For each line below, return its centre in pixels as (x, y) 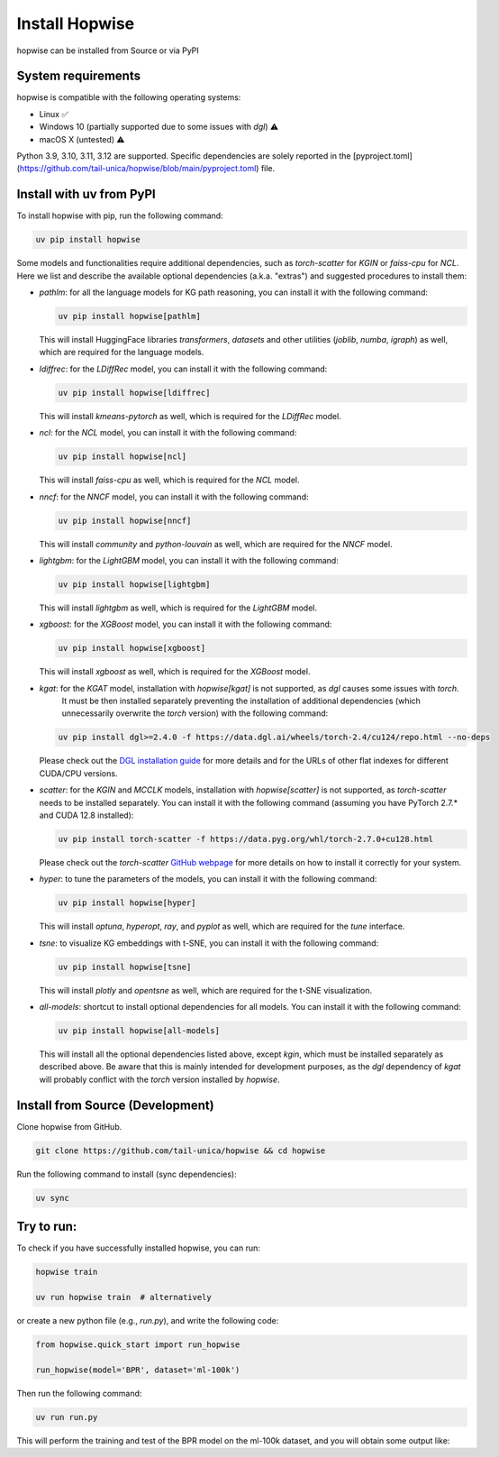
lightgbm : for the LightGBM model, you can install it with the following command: (189, 560)
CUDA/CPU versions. (78, 773)
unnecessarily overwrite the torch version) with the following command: (195, 713)
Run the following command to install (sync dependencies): (127, 1174)
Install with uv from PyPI (86, 194)
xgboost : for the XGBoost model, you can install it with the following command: (186, 624)
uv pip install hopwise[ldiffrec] (134, 393)
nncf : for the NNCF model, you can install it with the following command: (174, 497)
